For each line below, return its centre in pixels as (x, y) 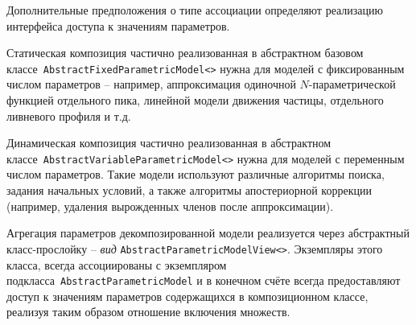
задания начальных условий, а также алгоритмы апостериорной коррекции (189, 190)
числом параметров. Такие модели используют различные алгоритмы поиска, (196, 174)
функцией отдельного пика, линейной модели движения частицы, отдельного (195, 100)
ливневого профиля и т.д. (69, 115)
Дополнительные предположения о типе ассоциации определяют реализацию (195, 10)
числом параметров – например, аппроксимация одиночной (151, 84)
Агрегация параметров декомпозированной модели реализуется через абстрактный (208, 233)
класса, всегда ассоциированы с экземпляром (117, 264)
